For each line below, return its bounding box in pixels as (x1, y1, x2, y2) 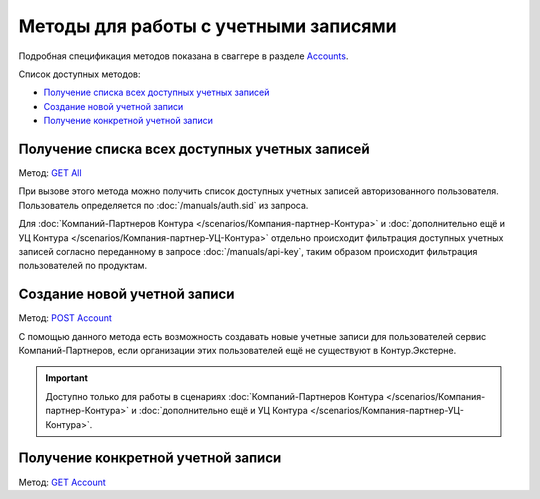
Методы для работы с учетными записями (18, 15, 397, 37)
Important (45, 372, 89, 384)
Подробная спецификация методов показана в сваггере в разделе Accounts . (18, 50, 349, 62)
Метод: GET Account (18, 476, 107, 488)
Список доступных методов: (18, 68, 141, 80)
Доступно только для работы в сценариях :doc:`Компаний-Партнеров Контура (45, 390, 384, 402)
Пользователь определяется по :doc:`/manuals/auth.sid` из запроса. (18, 199, 309, 211)
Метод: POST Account (18, 312, 112, 324)
